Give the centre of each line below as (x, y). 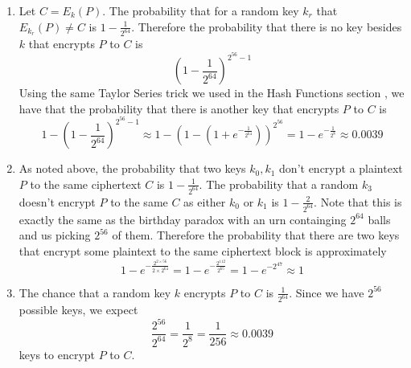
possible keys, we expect (78, 310)
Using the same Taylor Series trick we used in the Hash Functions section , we (212, 93)
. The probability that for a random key (201, 10)
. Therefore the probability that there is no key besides (267, 26)
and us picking (55, 235)
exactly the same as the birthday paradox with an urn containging (183, 219)
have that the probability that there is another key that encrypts (179, 108)
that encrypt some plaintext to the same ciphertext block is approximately (203, 250)
